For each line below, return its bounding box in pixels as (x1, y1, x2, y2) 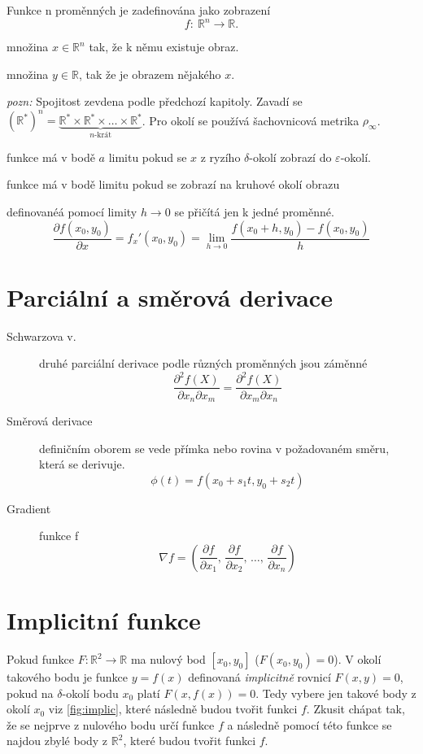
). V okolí (334, 651, 382, 668)
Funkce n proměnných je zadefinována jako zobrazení (7, 2, 271, 18)
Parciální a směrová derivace (7, 280, 333, 313)
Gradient (7, 499, 51, 516)
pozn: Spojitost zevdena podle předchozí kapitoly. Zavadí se (7, 93, 303, 110)
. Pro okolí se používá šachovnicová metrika (142, 111, 360, 129)
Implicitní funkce (7, 604, 201, 637)
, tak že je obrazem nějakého (78, 65, 221, 82)
